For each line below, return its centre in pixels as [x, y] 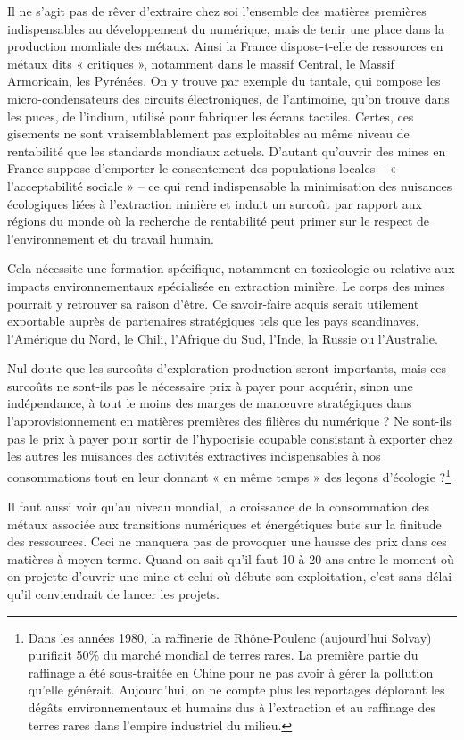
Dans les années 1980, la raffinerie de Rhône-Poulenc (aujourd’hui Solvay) [230, 637]
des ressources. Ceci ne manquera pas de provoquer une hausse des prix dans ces [227, 541]
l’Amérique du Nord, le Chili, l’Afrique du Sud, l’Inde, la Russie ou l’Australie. [223, 338]
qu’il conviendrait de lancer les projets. [113, 594]
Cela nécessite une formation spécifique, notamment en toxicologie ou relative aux [231, 268]
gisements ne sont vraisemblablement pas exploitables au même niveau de [208, 133]
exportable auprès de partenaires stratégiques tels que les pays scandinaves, [213, 321]
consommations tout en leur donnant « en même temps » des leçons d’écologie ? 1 [229, 475]
